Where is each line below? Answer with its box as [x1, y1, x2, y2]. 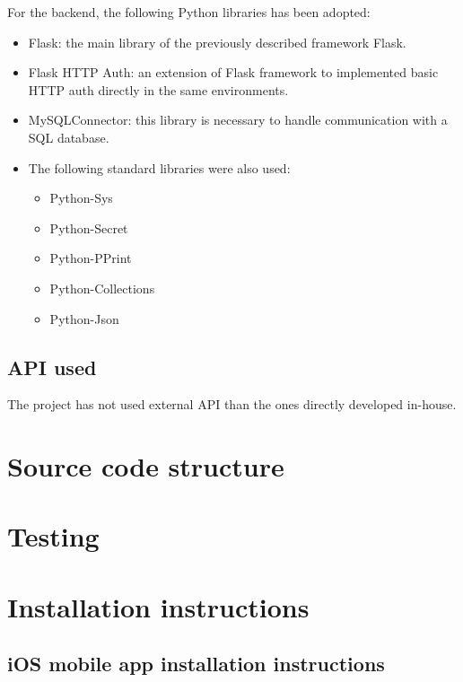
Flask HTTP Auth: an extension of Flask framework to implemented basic [28, 63, 439, 82]
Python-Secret [49, 218, 128, 237]
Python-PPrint [49, 249, 132, 267]
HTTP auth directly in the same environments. [28, 80, 289, 99]
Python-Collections [49, 278, 155, 297]
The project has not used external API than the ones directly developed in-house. [7, 395, 457, 414]
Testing [7, 518, 100, 555]
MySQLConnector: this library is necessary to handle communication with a [28, 110, 448, 129]
